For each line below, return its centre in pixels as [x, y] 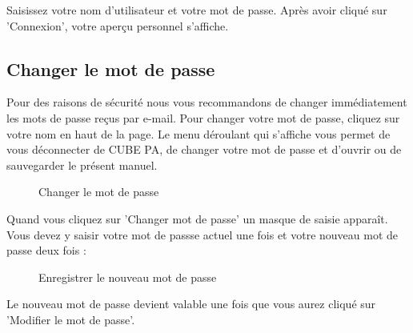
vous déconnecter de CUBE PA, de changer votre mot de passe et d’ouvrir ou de [204, 149]
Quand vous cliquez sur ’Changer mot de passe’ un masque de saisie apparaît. [197, 218]
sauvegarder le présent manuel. [82, 164]
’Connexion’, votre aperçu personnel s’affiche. [118, 25]
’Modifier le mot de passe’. [71, 319]
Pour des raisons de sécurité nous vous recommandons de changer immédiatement [207, 102]
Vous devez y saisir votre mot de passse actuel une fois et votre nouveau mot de [202, 234]
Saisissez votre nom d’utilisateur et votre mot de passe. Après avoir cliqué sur [197, 10]
